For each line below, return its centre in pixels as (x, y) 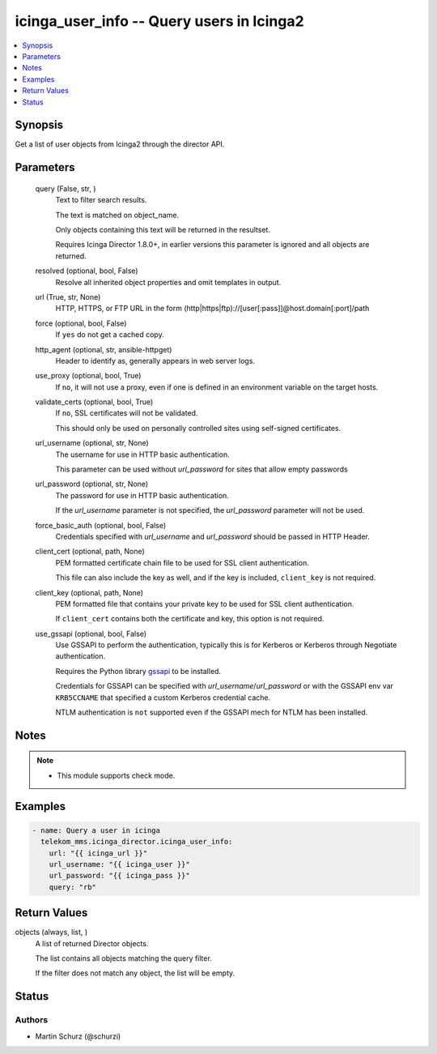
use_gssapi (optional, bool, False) (91, 634)
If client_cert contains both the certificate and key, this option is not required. (190, 619)
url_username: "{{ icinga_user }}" (119, 864)
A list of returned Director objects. (92, 943)
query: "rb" (73, 887)
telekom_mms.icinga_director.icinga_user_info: (137, 842)
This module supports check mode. (116, 775)
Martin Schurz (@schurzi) (78, 1036)
